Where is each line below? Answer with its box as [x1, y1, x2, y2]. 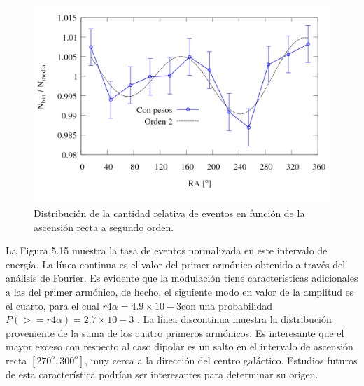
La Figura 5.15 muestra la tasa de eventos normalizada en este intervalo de [6, 243, 328, 258]
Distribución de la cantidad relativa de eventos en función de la [34, 205, 305, 220]
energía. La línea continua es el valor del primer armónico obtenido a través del [6, 256, 346, 271]
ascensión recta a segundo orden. [34, 219, 174, 234]
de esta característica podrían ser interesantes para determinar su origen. [6, 366, 318, 381]
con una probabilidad [181, 298, 273, 312]
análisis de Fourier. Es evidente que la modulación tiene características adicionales [6, 270, 358, 285]
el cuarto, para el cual [6, 298, 99, 312]
